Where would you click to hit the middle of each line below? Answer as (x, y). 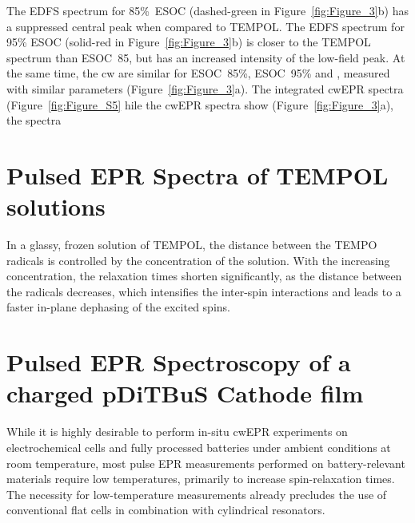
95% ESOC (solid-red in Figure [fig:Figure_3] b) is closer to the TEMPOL (189, 42)
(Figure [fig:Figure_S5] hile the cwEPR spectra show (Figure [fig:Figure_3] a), (200, 104)
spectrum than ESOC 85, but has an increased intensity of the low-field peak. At (206, 57)
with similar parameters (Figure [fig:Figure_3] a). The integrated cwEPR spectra (205, 88)
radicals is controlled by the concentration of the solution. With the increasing (198, 260)
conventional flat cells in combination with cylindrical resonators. (166, 510)
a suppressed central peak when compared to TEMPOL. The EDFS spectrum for (206, 26)
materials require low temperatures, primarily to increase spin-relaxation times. (201, 479)
